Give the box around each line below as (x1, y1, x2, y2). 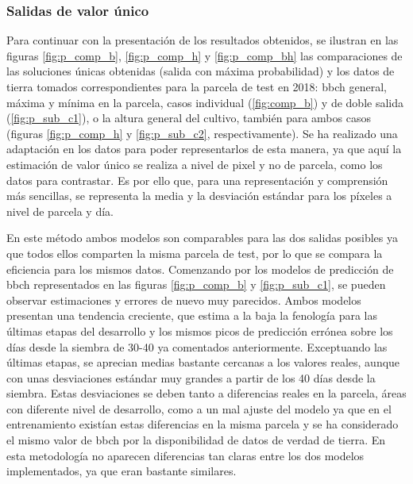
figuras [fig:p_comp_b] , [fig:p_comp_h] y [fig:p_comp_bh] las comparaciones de (6, 47, 403, 63)
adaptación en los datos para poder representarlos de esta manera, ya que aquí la (6, 140, 402, 157)
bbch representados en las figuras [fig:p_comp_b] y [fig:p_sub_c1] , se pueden (6, 276, 386, 293)
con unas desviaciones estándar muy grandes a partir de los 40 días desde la (6, 369, 376, 386)
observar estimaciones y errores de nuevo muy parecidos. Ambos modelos (6, 291, 361, 308)
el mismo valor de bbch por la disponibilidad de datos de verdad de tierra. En (6, 432, 386, 448)
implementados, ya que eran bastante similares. (6, 463, 237, 479)
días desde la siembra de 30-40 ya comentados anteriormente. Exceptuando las (6, 338, 388, 355)
